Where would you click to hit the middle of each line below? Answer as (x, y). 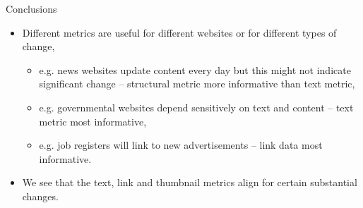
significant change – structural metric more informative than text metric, (197, 84)
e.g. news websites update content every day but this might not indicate (195, 69)
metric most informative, (93, 121)
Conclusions (31, 8)
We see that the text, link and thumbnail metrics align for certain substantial (190, 182)
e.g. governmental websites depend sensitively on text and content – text (196, 107)
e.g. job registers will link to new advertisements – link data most (181, 145)
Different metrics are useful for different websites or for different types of (179, 32)
